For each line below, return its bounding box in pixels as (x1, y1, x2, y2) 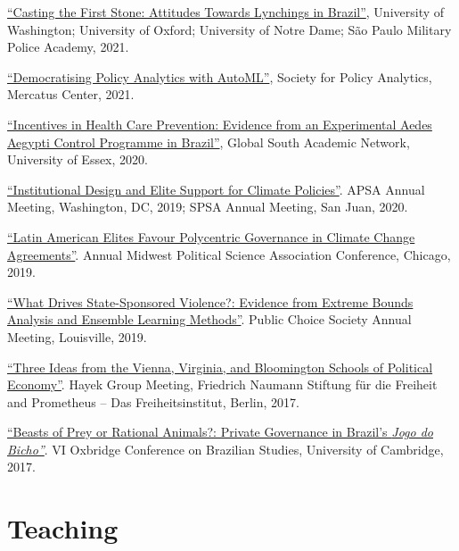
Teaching (7, 510, 119, 547)
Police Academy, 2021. (7, 38, 129, 56)
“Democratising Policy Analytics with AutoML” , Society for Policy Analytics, (7, 67, 432, 86)
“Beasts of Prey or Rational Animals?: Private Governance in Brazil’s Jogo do (7, 422, 433, 441)
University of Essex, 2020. (7, 150, 148, 169)
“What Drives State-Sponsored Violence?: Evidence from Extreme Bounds (7, 292, 414, 311)
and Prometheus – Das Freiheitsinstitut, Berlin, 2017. (7, 392, 299, 411)
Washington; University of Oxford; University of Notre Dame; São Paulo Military (7, 20, 452, 38)
